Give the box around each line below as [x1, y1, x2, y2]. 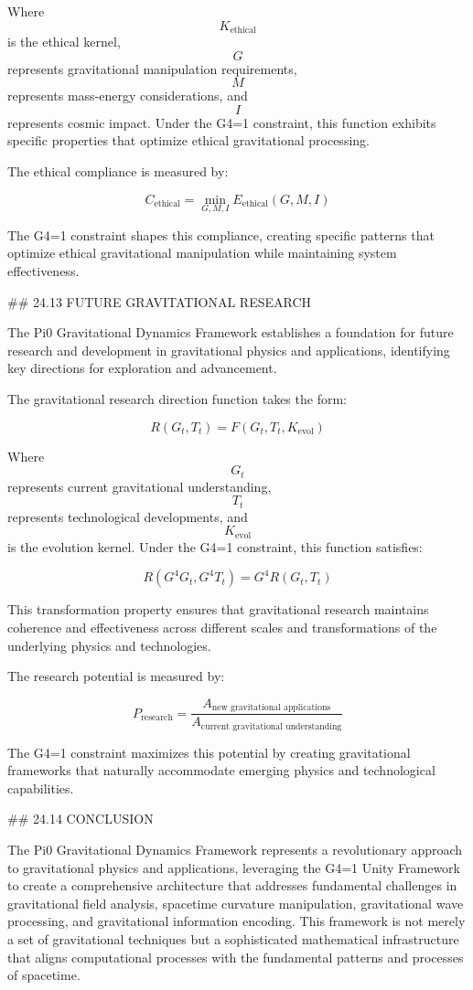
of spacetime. [7, 965, 81, 985]
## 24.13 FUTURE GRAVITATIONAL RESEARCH [7, 292, 312, 311]
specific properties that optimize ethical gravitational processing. [7, 131, 370, 150]
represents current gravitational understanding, [7, 476, 272, 495]
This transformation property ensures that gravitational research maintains [7, 600, 429, 619]
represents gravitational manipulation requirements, [7, 59, 297, 78]
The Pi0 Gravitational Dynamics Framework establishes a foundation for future [7, 323, 454, 342]
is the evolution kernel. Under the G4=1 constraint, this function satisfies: [7, 537, 423, 556]
